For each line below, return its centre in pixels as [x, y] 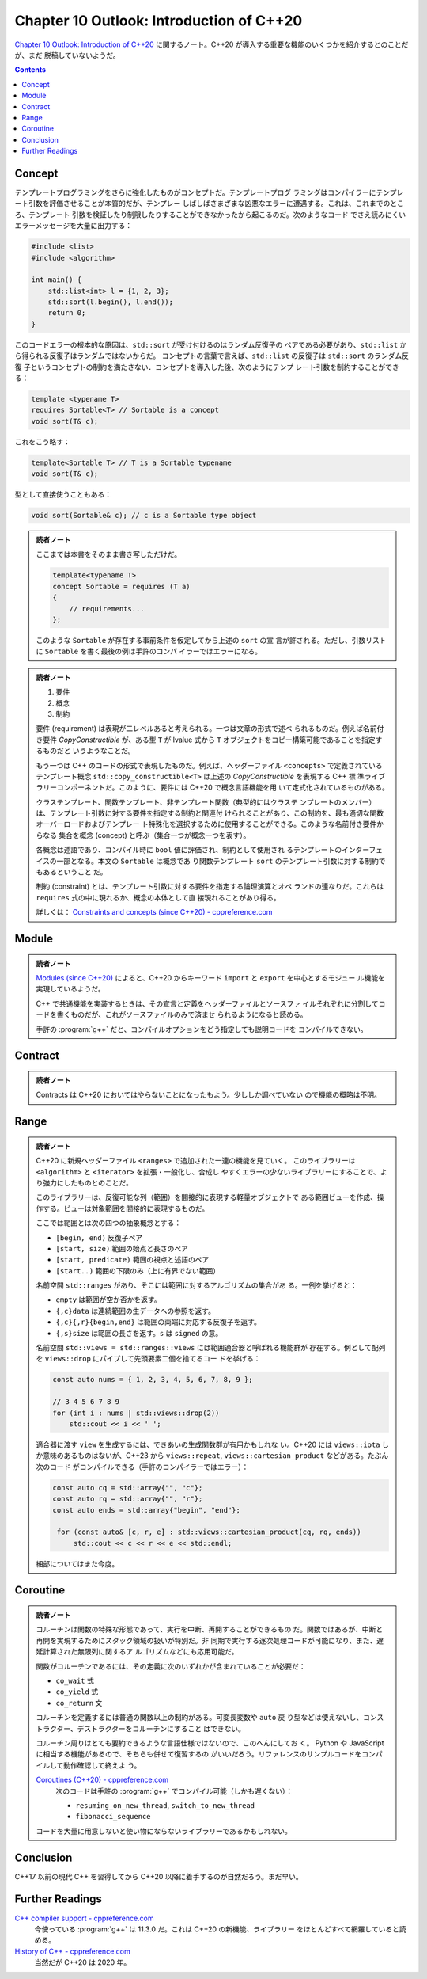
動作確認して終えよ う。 [102, 1765]
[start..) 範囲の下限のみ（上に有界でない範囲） [138, 1270]
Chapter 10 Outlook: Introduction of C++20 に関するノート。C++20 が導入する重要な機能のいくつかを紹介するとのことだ [212, 44]
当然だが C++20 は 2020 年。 [83, 1962]
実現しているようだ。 [71, 989]
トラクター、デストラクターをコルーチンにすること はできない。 [140, 1728]
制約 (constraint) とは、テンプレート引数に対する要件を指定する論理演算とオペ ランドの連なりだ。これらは [210, 886]
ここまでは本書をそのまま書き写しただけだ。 [109, 554]
